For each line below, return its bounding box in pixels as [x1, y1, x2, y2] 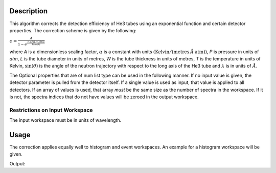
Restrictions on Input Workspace [9, 106, 93, 114]
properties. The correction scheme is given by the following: [9, 27, 136, 33]
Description [9, 7, 48, 15]
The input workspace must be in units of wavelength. [9, 117, 122, 123]
